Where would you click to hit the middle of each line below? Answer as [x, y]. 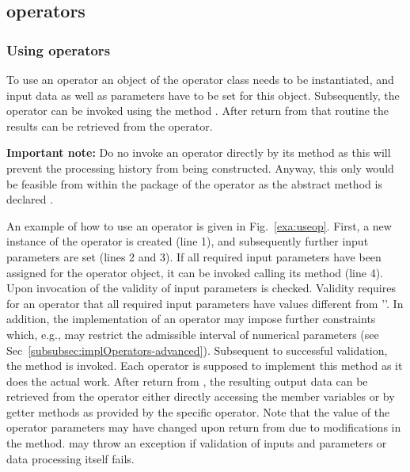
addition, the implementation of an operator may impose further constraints [191, 319]
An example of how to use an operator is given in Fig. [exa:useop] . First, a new [199, 225]
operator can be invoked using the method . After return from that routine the [197, 110]
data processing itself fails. [70, 458]
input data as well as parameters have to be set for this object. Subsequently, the [203, 95]
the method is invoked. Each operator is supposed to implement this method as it [205, 365]
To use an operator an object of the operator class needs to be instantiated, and [200, 79]
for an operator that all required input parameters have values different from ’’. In [205, 303]
